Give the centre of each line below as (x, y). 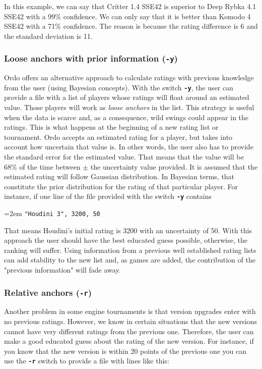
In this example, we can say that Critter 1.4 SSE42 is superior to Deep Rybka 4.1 (130, 6)
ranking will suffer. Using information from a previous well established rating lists (130, 250)
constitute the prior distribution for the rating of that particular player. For (121, 186)
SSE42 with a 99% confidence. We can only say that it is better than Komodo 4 (127, 16)
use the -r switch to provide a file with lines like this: (87, 361)
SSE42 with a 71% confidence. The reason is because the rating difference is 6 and (131, 26)
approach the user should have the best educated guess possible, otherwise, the (126, 240)
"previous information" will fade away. (62, 270)
